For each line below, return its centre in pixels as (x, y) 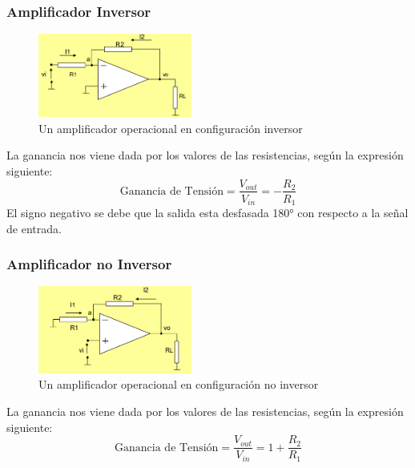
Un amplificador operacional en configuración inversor (171, 128)
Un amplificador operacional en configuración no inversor (179, 384)
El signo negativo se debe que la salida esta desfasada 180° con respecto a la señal (207, 213)
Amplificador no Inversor (89, 264)
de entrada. (34, 228)
